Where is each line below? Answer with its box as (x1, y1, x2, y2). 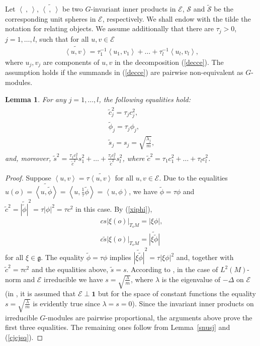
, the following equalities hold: (99, 94, 191, 104)
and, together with (176, 252, 234, 263)
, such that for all (35, 33, 89, 44)
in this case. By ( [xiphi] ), (75, 203, 152, 214)
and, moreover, (5, 152, 51, 163)
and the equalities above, (31, 264, 109, 275)
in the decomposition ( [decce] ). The (114, 56, 224, 67)
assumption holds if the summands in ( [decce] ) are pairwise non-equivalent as (5, 67, 243, 77)
